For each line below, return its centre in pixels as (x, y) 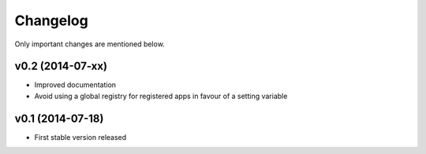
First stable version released (80, 137)
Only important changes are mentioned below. (90, 44)
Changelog (51, 20)
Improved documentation (75, 85)
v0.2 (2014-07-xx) (61, 66)
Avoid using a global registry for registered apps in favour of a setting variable (161, 96)
